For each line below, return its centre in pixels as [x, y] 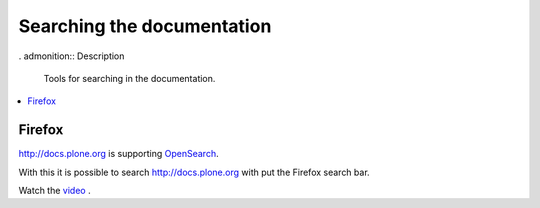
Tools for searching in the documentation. [129, 78]
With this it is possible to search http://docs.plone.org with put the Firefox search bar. [194, 172]
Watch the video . [54, 191]
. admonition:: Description [71, 56]
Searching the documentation [145, 26]
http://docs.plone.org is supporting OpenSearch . [118, 154]
